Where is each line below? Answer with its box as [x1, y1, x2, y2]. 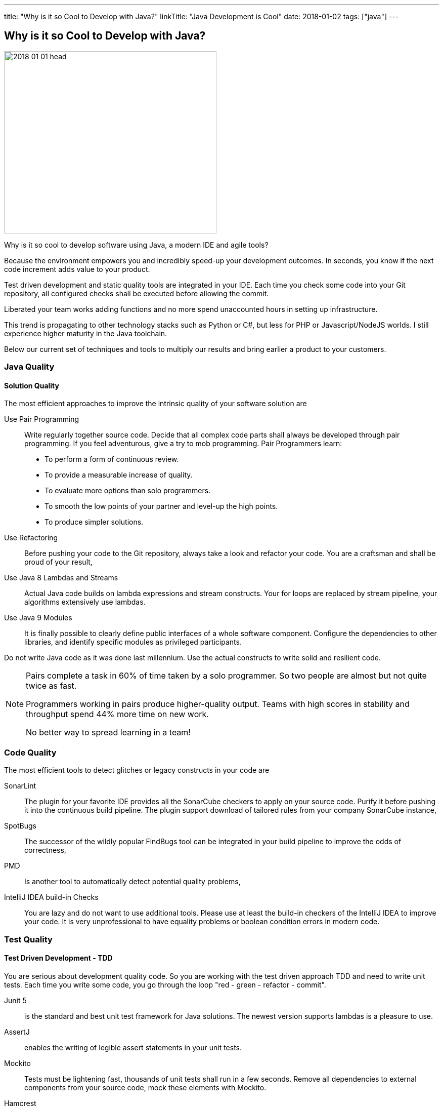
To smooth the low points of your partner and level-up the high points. [45, 502, 278, 511]
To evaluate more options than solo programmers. [45, 486, 211, 495]
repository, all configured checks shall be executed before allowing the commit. [4, 289, 269, 298]
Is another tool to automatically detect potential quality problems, [24, 877, 241, 886]
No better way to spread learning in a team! [26, 727, 191, 738]
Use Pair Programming [4, 415, 79, 424]
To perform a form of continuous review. [45, 455, 179, 464]
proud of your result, [24, 558, 93, 567]
